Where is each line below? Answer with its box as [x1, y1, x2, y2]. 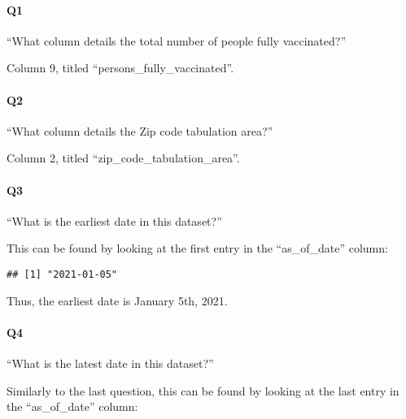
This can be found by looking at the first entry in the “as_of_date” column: [7, 240, 388, 257]
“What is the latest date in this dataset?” [7, 355, 214, 371]
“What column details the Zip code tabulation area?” [7, 122, 273, 139]
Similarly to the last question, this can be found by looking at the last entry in [7, 382, 399, 399]
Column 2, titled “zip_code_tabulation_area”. [7, 149, 240, 166]
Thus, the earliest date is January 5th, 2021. [7, 292, 228, 309]
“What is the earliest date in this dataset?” [7, 212, 222, 229]
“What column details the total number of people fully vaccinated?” [7, 32, 347, 49]
